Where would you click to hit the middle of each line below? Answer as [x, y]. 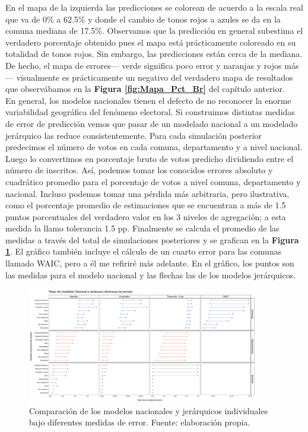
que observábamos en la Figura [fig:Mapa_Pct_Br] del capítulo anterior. [145, 89]
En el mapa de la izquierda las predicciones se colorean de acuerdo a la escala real [154, 7]
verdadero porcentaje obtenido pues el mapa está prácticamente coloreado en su [151, 42]
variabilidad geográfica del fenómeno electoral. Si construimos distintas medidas [150, 112]
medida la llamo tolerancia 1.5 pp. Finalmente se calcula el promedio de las [142, 228]
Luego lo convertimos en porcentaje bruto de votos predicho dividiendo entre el [150, 158]
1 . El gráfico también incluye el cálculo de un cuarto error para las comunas [144, 251]
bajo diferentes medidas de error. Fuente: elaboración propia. [140, 422]
